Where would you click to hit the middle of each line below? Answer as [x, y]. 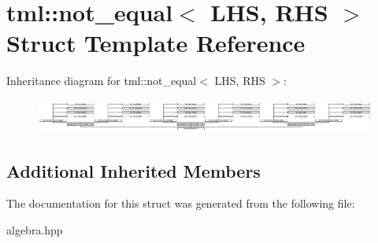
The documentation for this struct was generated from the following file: [181, 203]
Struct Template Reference [156, 43]
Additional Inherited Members [133, 170]
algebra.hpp [35, 230]
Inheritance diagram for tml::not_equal [102, 81]
